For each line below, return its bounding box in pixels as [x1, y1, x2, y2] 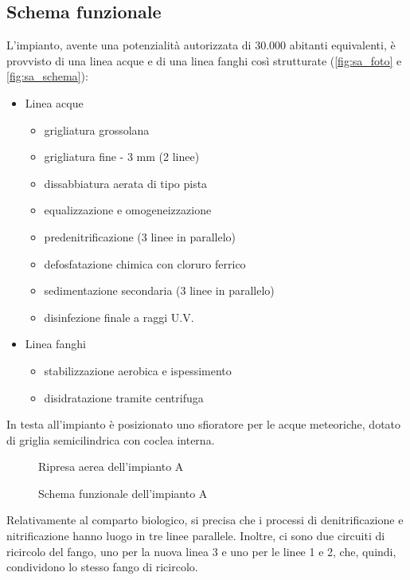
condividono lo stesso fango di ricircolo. [6, 558, 198, 575]
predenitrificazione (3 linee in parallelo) [44, 228, 236, 245]
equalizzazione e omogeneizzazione [44, 202, 212, 218]
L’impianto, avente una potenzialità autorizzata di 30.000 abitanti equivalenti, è [6, 37, 396, 53]
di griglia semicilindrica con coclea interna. [6, 431, 215, 448]
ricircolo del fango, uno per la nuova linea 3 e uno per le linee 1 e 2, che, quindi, [6, 543, 396, 559]
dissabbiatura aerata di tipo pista [44, 174, 208, 191]
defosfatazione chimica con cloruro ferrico [44, 255, 246, 272]
